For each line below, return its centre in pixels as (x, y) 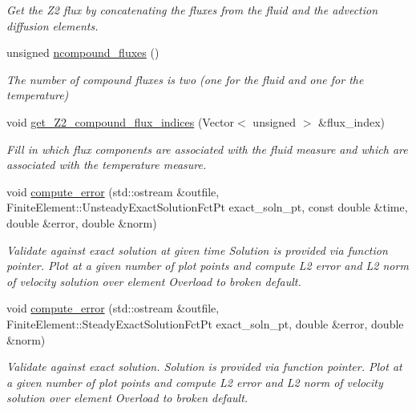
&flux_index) (351, 121)
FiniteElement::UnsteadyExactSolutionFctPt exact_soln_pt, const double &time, (207, 207)
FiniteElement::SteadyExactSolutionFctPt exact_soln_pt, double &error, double (205, 323)
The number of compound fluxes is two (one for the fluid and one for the (185, 79)
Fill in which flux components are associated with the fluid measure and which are (207, 149)
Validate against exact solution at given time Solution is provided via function (197, 250)
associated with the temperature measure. (107, 165)
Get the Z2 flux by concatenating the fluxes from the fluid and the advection (192, 10)
